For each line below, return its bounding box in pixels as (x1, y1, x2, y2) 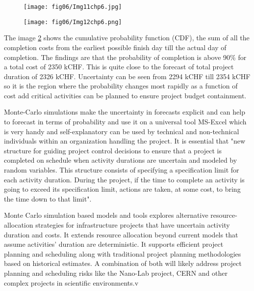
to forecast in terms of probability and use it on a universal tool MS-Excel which (4, 116, 247, 127)
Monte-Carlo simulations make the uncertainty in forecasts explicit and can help (4, 107, 245, 117)
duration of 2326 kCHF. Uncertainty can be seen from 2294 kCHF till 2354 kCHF (4, 71, 251, 81)
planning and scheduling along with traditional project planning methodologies (4, 248, 241, 259)
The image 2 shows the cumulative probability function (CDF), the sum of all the (4, 32, 250, 43)
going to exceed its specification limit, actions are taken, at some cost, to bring (4, 184, 241, 194)
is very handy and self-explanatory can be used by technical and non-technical (4, 126, 239, 136)
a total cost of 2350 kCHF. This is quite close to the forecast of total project (4, 61, 234, 72)
